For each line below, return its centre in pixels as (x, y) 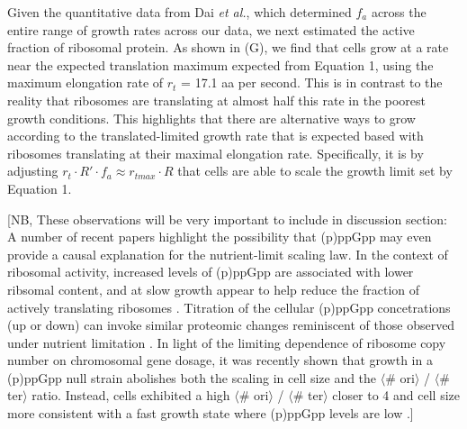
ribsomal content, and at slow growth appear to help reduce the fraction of (214, 289)
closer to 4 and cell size (396, 395)
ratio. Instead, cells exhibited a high (131, 395)
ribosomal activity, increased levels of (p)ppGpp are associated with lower (211, 272)
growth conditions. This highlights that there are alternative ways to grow (211, 118)
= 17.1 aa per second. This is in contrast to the (312, 82)
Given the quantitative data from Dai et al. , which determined (180, 12)
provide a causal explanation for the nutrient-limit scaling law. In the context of (228, 254)
